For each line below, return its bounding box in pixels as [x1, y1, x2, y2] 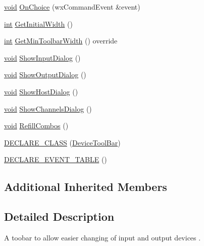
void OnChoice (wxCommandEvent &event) [4, 2, 140, 12]
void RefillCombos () [4, 120, 69, 131]
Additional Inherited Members [4, 179, 167, 194]
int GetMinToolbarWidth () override [4, 35, 118, 46]
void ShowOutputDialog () [4, 69, 86, 80]
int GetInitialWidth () [4, 18, 73, 29]
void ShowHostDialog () [4, 86, 78, 96]
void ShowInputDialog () [4, 52, 81, 63]
